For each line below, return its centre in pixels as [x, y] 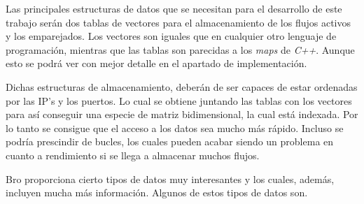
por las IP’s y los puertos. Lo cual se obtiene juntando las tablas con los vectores [179, 100]
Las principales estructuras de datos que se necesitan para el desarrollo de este [174, 8]
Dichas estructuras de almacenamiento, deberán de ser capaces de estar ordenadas [182, 86]
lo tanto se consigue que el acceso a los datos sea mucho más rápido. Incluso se [175, 127]
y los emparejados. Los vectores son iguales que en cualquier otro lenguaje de [171, 36]
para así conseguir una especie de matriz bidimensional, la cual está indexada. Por [182, 114]
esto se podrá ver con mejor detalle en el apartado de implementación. [156, 63]
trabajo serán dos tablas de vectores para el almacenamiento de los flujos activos [178, 22]
